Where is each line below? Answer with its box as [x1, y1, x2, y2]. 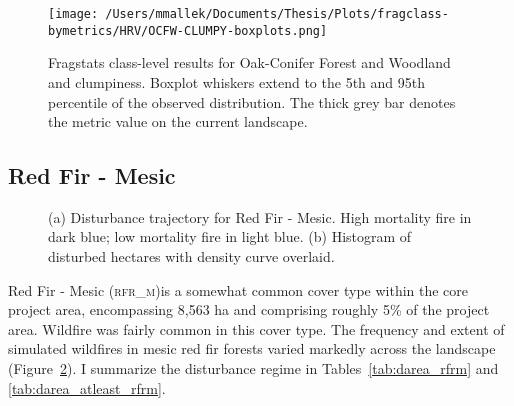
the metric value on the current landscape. [48, 111, 308, 132]
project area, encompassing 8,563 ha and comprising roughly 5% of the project [8, 299, 490, 320]
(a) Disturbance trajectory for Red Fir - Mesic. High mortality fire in [48, 206, 472, 227]
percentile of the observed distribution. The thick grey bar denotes [48, 91, 456, 112]
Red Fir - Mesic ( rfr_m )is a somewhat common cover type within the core [8, 279, 469, 300]
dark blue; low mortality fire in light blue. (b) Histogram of [48, 226, 412, 247]
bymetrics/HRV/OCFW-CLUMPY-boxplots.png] [48, 23, 328, 38]
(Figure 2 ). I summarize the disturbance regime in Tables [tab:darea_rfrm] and [8, 358, 499, 379]
